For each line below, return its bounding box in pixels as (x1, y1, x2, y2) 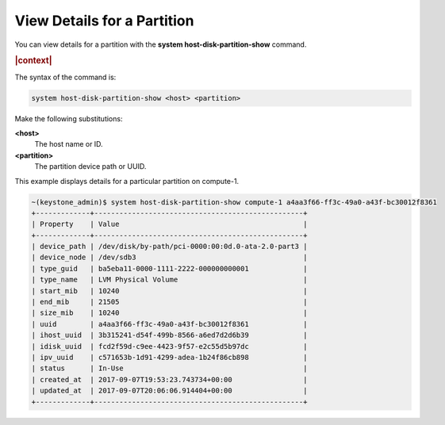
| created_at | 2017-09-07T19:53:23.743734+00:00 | (31, 375, 308, 384)
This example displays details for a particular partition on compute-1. (14, 176, 240, 186)
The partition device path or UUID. (34, 162, 147, 171)
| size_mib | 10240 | (31, 308, 308, 317)
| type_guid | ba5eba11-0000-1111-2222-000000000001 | (31, 264, 308, 273)
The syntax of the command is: (14, 72, 117, 82)
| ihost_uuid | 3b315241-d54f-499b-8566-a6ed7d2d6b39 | (31, 331, 308, 340)
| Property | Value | (31, 220, 308, 229)
